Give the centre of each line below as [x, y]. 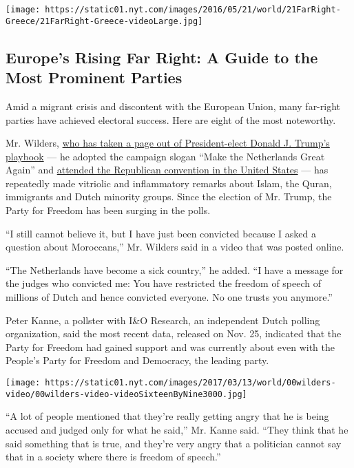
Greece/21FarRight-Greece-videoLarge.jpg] [104, 21]
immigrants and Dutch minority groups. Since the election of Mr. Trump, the [169, 196]
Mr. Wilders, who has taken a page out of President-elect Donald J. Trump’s [168, 143]
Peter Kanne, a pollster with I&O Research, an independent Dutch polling [163, 320]
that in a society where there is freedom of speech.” [113, 457]
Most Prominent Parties [94, 77]
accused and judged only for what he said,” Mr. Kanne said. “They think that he [177, 429]
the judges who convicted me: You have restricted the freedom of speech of [164, 283]
